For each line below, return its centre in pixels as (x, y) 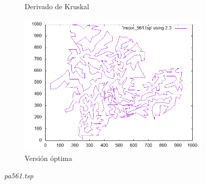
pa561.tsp (19, 175)
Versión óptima (48, 158)
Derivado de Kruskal (57, 6)
